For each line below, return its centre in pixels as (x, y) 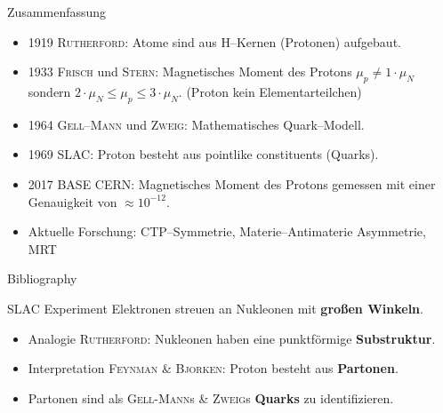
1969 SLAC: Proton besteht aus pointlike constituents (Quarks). (203, 154)
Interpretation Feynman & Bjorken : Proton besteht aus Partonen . (213, 368)
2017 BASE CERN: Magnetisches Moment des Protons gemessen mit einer (232, 183)
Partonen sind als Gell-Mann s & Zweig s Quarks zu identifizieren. (211, 397)
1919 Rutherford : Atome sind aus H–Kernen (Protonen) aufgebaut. (214, 41)
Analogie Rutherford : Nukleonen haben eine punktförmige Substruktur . (232, 338)
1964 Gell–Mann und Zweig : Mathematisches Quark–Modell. (196, 124)
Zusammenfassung (57, 12)
